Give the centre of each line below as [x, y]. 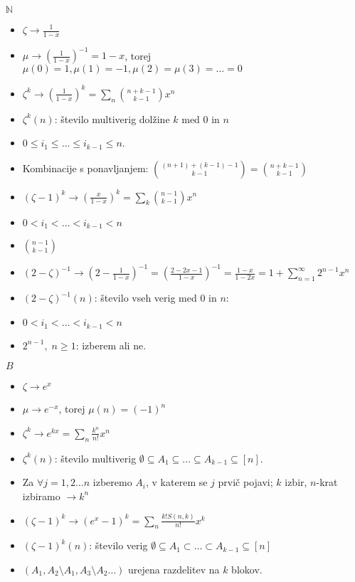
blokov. [247, 569]
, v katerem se [177, 482]
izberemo [112, 482]
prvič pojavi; [245, 482]
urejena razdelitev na [174, 569]
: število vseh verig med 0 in [155, 298]
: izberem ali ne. [111, 345]
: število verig [118, 545]
